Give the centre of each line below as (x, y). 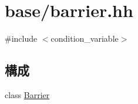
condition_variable (85, 38)
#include (21, 38)
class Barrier (27, 94)
